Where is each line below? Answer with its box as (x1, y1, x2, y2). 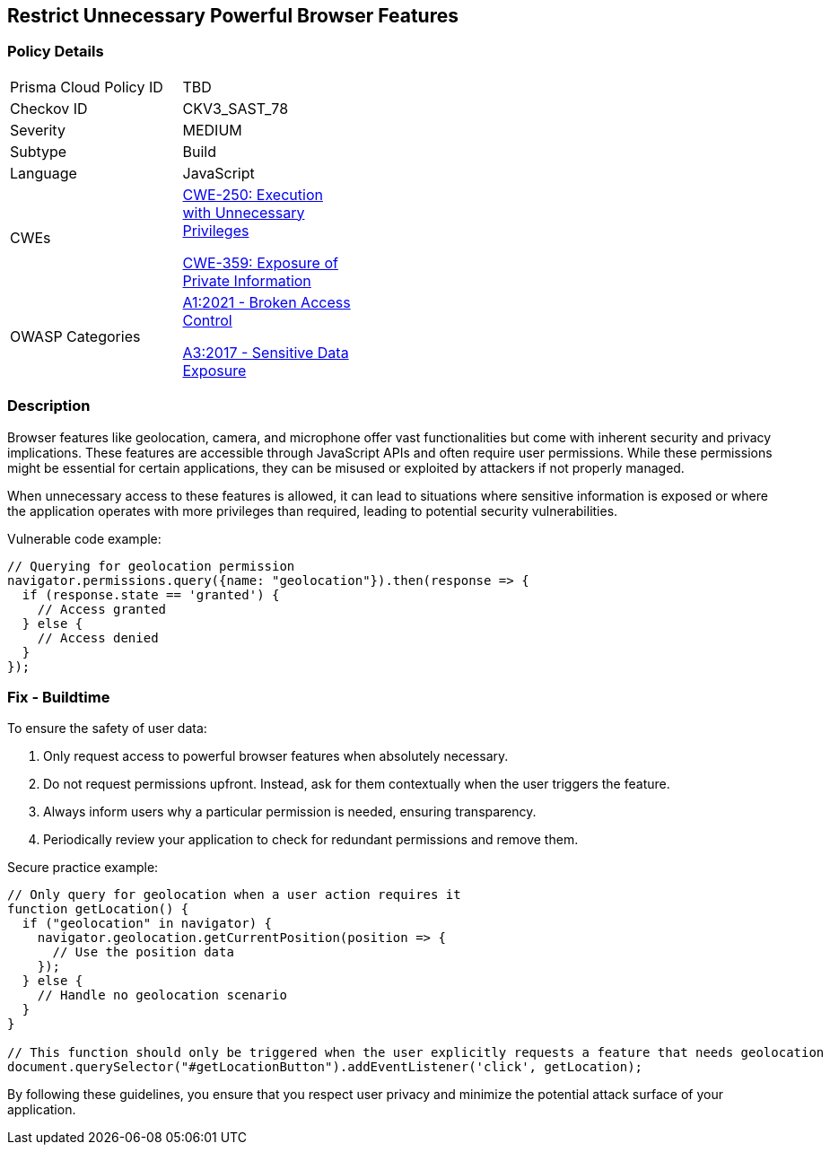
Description (7, 397, 91, 415)
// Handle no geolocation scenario (37, 988, 287, 1003)
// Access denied (37, 630, 159, 645)
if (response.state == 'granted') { (22, 587, 280, 602)
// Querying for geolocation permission (7, 558, 295, 573)
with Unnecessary (182, 203, 305, 222)
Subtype (10, 142, 67, 161)
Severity (10, 120, 66, 139)
